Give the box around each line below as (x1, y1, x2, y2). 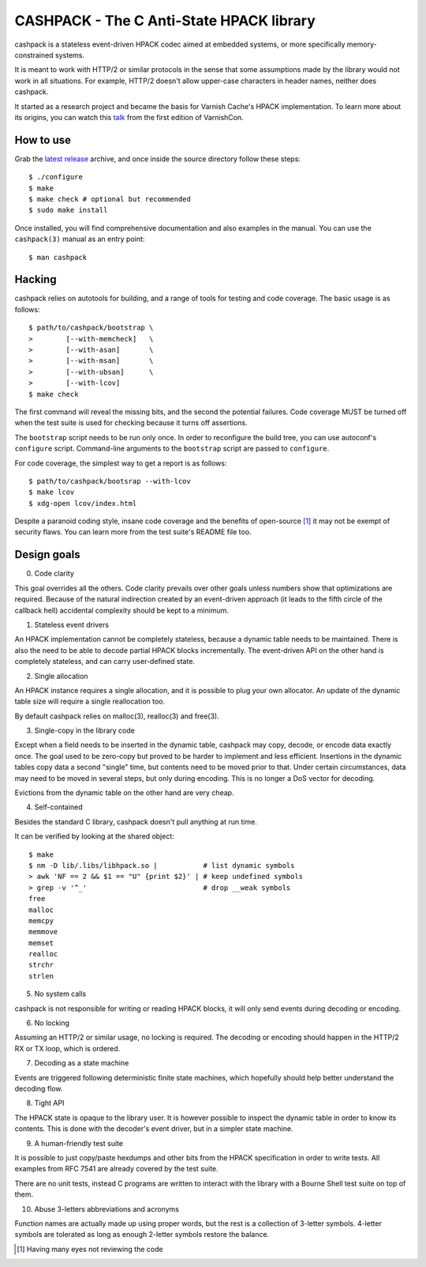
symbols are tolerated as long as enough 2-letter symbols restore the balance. (14, 1230, 270, 1239)
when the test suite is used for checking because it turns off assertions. (14, 418, 248, 428)
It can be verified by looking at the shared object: (14, 831, 175, 841)
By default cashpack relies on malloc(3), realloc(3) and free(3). (14, 711, 220, 721)
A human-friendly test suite (34, 1138, 124, 1148)
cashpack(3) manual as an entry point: (14, 234, 145, 244)
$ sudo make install (28, 206, 108, 215)
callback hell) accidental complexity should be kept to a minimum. (14, 605, 229, 615)
